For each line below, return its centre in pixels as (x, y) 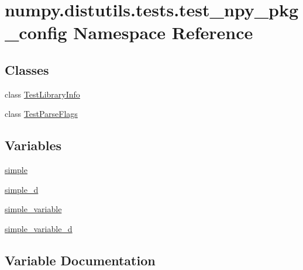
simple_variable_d (39, 228)
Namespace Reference (163, 32)
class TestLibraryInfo (42, 94)
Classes (27, 69)
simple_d (22, 189)
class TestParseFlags (41, 114)
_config (36, 32)
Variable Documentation (80, 260)
